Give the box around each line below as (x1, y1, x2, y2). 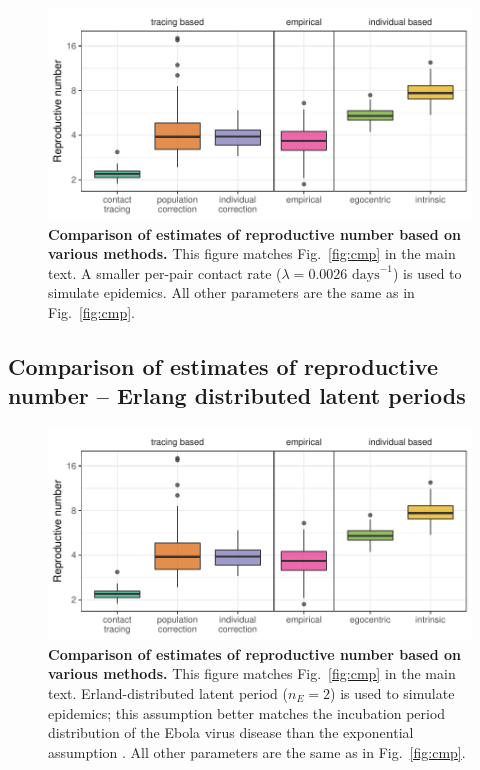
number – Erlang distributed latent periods (8, 380, 466, 411)
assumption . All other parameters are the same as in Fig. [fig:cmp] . (48, 741, 466, 762)
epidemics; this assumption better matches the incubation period (48, 702, 446, 723)
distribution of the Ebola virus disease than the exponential (48, 722, 414, 743)
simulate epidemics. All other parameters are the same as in (48, 282, 415, 303)
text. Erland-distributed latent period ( (48, 682, 289, 703)
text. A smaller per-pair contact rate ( (48, 262, 282, 283)
